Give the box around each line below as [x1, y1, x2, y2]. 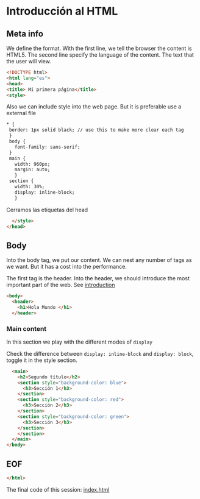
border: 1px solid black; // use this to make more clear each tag [9, 127, 184, 133]
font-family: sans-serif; [14, 144, 80, 150]
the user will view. [6, 58, 52, 65]
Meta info [6, 29, 44, 39]
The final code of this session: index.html [6, 486, 110, 493]
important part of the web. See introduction [6, 281, 115, 289]
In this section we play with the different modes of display [6, 338, 152, 345]
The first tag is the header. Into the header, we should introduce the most [6, 275, 190, 282]
